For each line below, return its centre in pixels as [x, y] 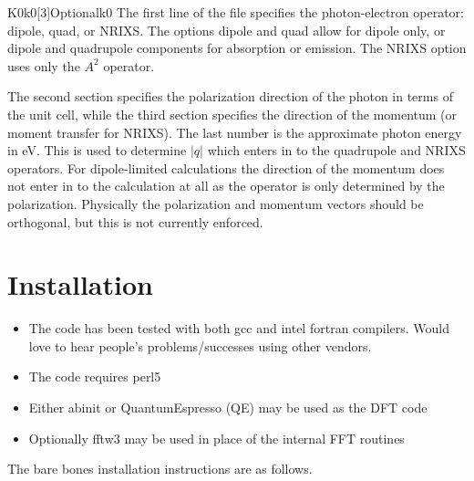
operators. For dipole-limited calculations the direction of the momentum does [226, 167]
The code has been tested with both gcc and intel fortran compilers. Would [239, 328]
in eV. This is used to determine [97, 150]
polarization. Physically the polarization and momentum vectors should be [216, 203]
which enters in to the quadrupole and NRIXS [336, 150]
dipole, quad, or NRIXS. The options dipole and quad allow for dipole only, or [227, 30]
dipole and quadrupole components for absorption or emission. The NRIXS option [237, 48]
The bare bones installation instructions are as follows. [160, 469]
